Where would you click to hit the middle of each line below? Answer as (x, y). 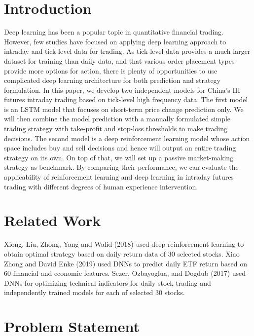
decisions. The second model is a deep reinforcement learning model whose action (127, 138)
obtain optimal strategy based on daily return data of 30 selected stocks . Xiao (122, 253)
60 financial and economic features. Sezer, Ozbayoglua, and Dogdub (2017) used (125, 273)
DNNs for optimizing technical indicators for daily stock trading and (108, 282)
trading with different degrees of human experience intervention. (101, 186)
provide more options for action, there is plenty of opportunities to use (111, 70)
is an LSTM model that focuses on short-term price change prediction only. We (124, 109)
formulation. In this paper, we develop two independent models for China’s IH (122, 90)
